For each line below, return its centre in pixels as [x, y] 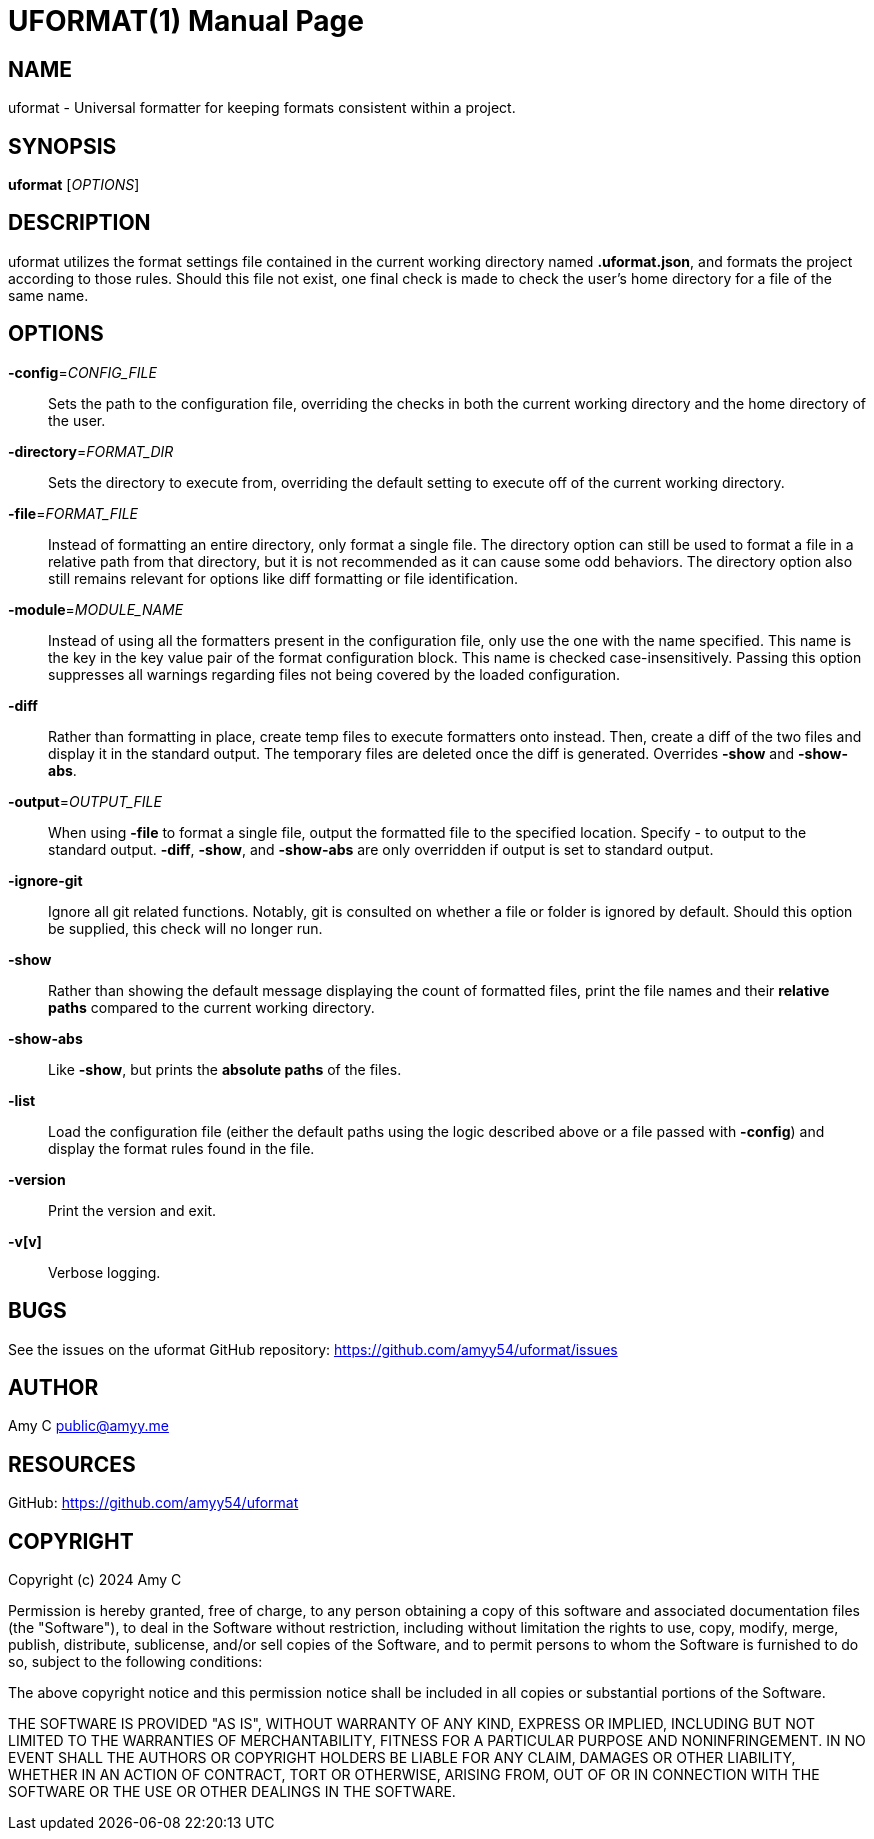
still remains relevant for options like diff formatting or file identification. [283, 578]
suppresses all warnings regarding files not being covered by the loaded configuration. [334, 674]
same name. [48, 295]
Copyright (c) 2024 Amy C [95, 1580]
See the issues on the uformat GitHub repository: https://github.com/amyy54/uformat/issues [313, 1349]
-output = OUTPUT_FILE [85, 801]
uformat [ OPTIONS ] [74, 185]
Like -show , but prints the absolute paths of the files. [225, 1069]
